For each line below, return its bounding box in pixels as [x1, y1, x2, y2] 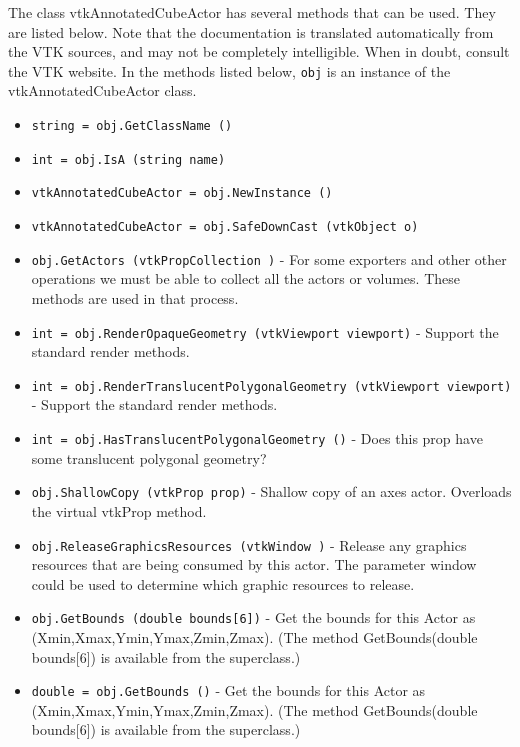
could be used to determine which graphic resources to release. [31, 573, 415, 594]
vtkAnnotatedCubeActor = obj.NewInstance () [31, 186, 333, 201]
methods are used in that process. [31, 287, 239, 308]
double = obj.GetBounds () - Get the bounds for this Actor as [31, 680, 426, 701]
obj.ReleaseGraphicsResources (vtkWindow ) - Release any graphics [31, 534, 467, 555]
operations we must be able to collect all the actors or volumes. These [31, 268, 460, 289]
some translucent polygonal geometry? [31, 447, 267, 468]
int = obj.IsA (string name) [31, 152, 226, 167]
